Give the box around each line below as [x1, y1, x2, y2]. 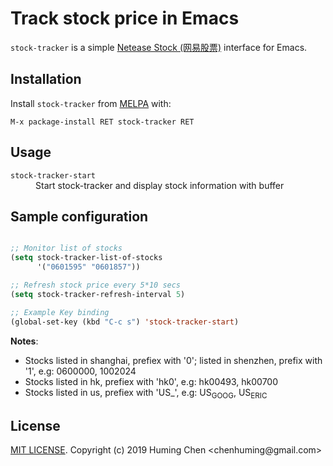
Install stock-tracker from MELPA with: [10, 97, 172, 109]
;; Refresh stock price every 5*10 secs [10, 280, 182, 290]
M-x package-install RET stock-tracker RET [10, 117, 195, 127]
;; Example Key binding [10, 307, 110, 317]
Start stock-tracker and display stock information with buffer [35, 179, 285, 191]
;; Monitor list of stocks [10, 243, 123, 254]
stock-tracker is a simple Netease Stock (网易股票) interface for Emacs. [10, 41, 308, 53]
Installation [10, 71, 82, 88]
